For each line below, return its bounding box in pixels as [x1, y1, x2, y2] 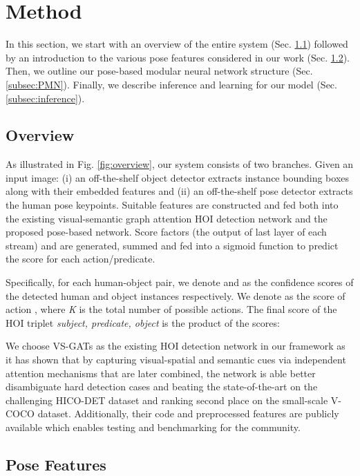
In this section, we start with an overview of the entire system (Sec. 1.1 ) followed [6, 37, 348, 51]
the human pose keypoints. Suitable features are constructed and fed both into [6, 198, 339, 212]
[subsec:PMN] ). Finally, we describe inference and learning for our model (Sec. [6, 77, 337, 91]
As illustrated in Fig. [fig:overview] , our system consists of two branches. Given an [6, 157, 354, 171]
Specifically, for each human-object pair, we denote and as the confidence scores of [6, 275, 354, 289]
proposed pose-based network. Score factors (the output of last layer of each [6, 225, 327, 239]
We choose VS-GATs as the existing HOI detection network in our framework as [6, 339, 345, 353]
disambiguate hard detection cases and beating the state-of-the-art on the [6, 379, 318, 394]
